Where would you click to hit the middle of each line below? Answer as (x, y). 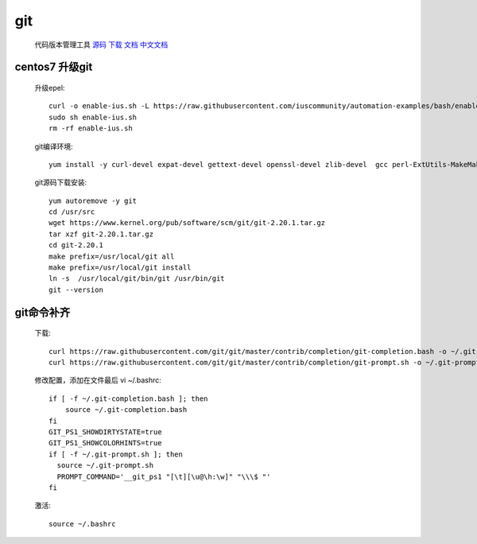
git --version (76, 289)
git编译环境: (54, 146)
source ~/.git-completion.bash (126, 410)
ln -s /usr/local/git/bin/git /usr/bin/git (137, 279)
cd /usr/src (72, 212)
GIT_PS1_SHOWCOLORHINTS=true (105, 443)
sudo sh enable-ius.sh (93, 117)
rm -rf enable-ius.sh (91, 128)
